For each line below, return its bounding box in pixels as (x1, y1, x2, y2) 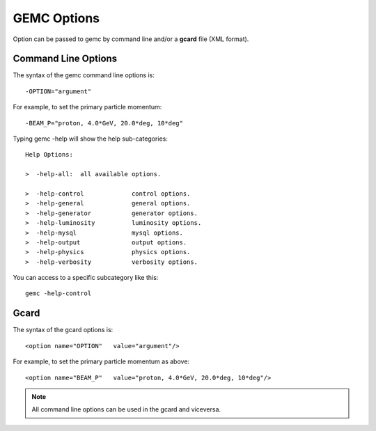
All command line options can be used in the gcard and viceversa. (31, 405, 221, 414)
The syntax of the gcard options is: (13, 326, 113, 334)
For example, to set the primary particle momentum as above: (13, 357, 190, 366)
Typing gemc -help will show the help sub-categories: (13, 134, 169, 143)
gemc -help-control (25, 290, 92, 297)
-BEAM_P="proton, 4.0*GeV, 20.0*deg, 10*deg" (25, 119, 184, 127)
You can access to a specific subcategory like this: (13, 274, 159, 282)
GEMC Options (13, 10, 100, 26)
